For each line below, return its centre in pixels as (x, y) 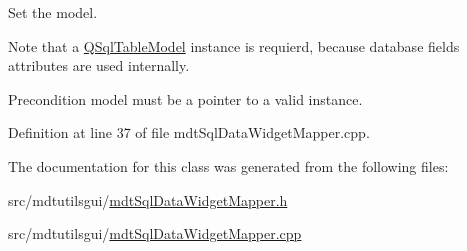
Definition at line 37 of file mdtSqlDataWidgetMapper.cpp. (189, 132)
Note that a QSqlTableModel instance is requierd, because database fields (234, 45)
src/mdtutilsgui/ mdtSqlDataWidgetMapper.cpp (155, 233)
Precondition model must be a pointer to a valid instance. (185, 98)
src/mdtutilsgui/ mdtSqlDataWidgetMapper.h (148, 199)
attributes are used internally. (99, 65)
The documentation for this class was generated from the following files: (228, 165)
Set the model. (53, 12)
